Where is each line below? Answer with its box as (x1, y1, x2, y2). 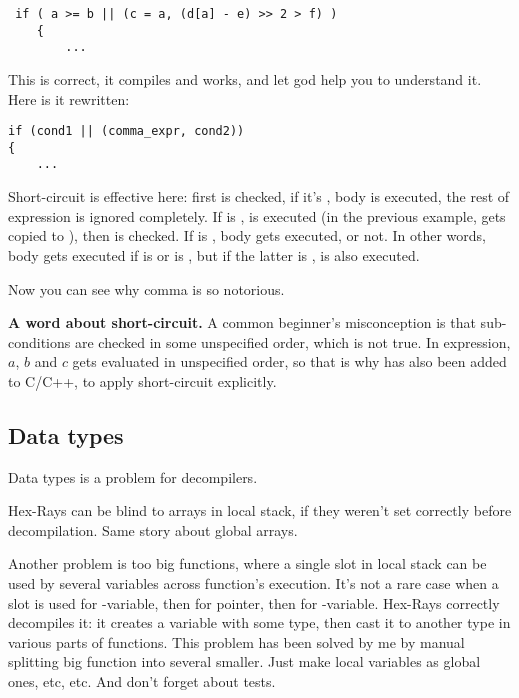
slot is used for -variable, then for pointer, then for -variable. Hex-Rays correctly (8, 592, 500, 613)
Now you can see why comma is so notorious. (8, 278, 285, 299)
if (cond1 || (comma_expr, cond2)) (8, 124, 245, 139)
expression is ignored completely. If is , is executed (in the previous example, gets (8, 205, 506, 226)
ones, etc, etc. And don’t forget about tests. (8, 671, 276, 692)
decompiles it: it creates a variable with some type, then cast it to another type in (8, 612, 511, 633)
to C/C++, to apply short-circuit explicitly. (8, 370, 277, 391)
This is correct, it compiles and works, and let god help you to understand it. (8, 68, 482, 89)
